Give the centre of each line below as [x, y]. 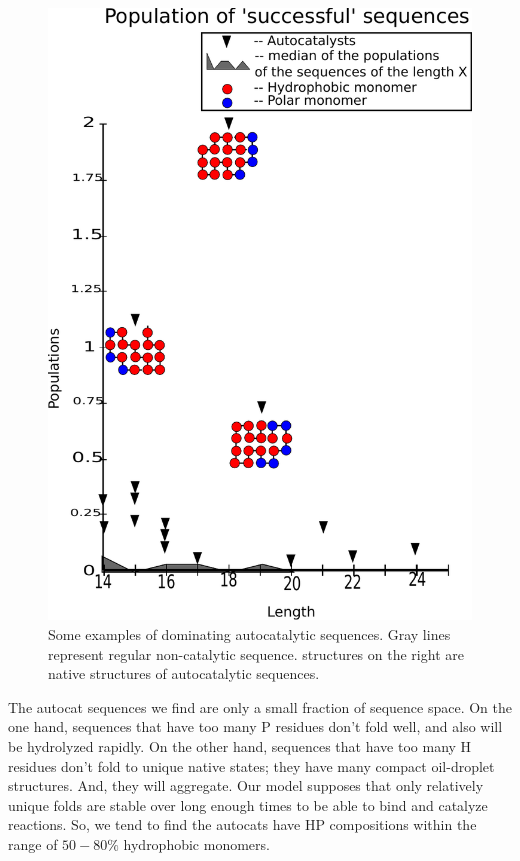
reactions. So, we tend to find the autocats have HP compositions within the [242, 824]
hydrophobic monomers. [196, 843]
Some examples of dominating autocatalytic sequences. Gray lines [249, 633]
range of [33, 843]
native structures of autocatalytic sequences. [184, 673]
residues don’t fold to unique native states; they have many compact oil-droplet [251, 765]
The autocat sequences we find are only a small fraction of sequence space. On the [260, 706]
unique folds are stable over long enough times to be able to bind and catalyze [248, 804]
